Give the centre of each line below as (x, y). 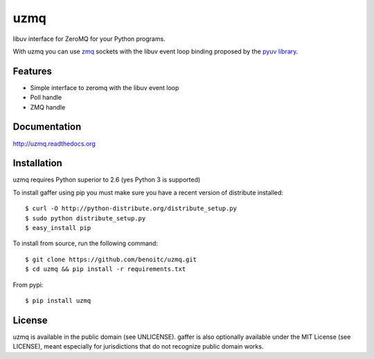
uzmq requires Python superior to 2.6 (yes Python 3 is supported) (107, 179)
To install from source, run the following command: (86, 243)
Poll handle (46, 98)
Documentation (47, 127)
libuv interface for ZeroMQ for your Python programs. (89, 39)
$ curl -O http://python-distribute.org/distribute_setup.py (131, 209)
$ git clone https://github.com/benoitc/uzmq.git (111, 259)
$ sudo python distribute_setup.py (86, 218)
